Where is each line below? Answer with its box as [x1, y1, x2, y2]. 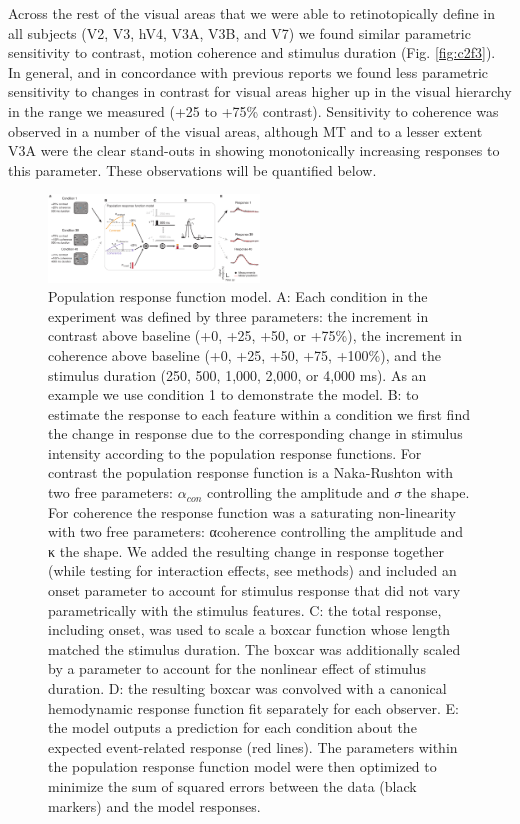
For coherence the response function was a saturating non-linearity [48, 501, 456, 522]
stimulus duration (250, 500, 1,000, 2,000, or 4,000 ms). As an [48, 364, 427, 385]
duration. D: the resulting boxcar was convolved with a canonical [48, 678, 447, 698]
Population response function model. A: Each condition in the [48, 286, 428, 307]
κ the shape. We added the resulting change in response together [48, 540, 444, 561]
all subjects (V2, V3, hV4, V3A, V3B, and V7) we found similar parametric [8, 22, 471, 43]
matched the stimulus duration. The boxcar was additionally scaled [48, 638, 461, 659]
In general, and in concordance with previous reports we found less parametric [8, 61, 489, 82]
